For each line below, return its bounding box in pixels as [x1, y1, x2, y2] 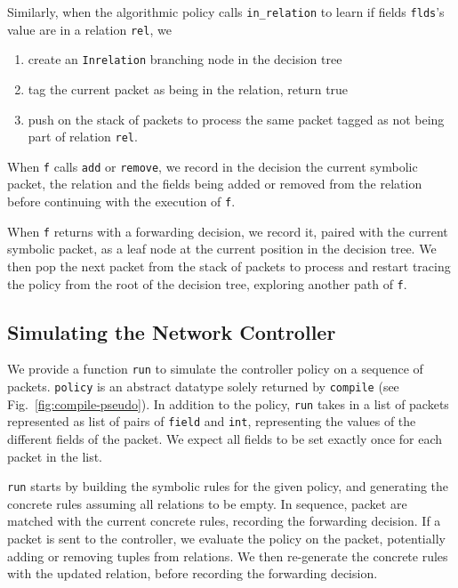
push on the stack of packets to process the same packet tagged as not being [28, 109, 445, 128]
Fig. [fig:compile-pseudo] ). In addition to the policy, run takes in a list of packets [7, 394, 449, 413]
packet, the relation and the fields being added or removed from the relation [7, 174, 422, 193]
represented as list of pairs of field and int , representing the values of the [7, 412, 416, 431]
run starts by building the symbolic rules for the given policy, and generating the [7, 477, 449, 495]
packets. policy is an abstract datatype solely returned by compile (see [7, 377, 399, 396]
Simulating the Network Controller [7, 318, 336, 345]
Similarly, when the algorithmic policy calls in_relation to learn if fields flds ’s [7, 3, 445, 20]
